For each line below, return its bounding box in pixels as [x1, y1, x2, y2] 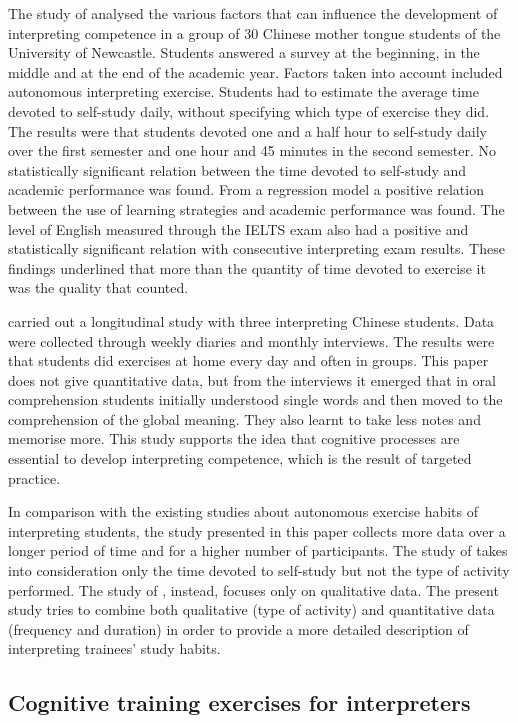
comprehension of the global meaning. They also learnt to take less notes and [8, 408, 481, 429]
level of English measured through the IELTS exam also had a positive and [8, 218, 469, 239]
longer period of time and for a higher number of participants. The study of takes [8, 540, 508, 561]
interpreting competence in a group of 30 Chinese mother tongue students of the [8, 22, 501, 43]
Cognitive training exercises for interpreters [8, 687, 471, 718]
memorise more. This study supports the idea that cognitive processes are [8, 428, 460, 449]
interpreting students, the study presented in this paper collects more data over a [8, 520, 506, 541]
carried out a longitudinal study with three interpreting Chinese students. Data [8, 310, 495, 331]
